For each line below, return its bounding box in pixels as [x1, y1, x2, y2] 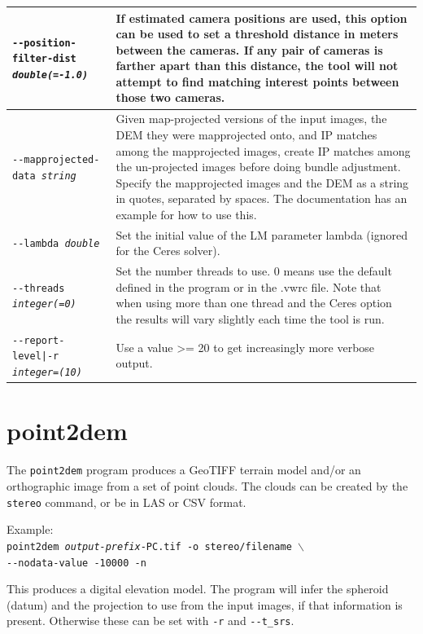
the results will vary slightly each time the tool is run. [116, 310, 385, 327]
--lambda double [12, 238, 100, 250]
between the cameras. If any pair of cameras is [116, 41, 383, 58]
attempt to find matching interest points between [116, 73, 399, 90]
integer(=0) [12, 298, 76, 310]
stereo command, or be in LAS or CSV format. [7, 493, 246, 510]
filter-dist [12, 53, 76, 65]
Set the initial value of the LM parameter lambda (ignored [116, 226, 408, 243]
